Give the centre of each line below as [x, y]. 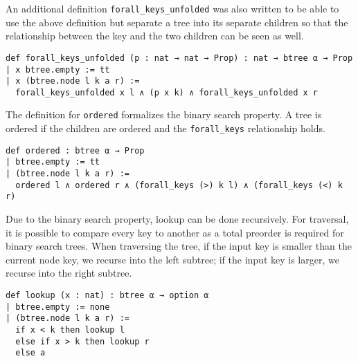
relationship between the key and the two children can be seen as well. [155, 36]
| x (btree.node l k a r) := [73, 81]
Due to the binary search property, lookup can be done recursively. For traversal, [177, 219]
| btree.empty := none [58, 307]
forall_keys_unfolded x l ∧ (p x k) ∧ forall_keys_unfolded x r [167, 92]
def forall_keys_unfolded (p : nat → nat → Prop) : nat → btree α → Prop [179, 58]
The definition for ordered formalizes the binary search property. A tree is [164, 114]
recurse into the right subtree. [69, 273]
